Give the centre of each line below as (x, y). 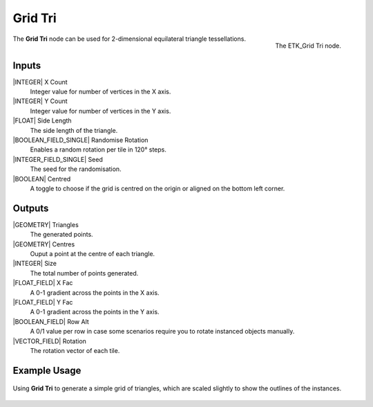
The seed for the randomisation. (76, 169)
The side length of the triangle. (74, 130)
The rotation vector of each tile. (75, 350)
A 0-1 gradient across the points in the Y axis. (95, 312)
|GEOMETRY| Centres (44, 244)
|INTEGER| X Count (40, 82)
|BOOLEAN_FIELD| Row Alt (51, 321)
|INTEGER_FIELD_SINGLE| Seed (58, 159)
